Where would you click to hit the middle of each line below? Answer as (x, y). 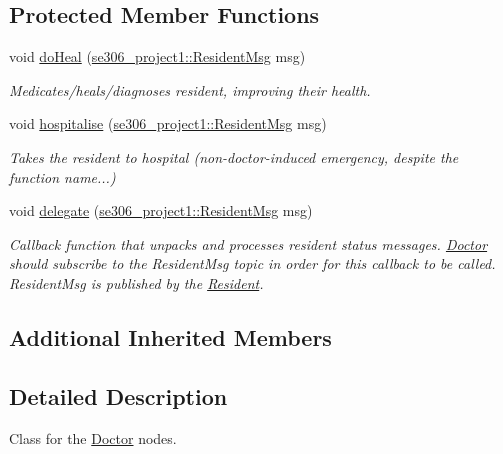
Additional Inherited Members (170, 336)
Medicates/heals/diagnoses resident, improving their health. (190, 89)
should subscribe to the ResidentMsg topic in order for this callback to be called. (252, 263)
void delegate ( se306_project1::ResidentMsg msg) (161, 210)
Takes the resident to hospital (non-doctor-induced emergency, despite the (234, 156)
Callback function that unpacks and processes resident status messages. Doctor (248, 243)
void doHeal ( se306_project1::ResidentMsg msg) (157, 56)
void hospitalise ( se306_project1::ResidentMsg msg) (168, 123)
